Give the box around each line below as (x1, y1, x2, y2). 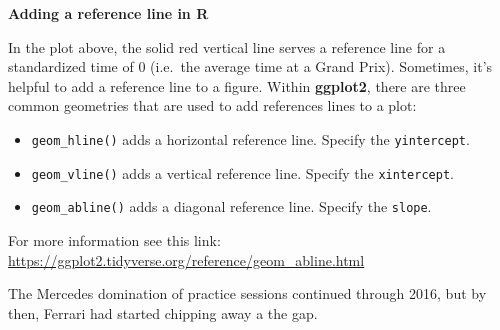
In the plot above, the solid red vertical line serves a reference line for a (8, 36, 446, 57)
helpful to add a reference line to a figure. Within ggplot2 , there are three (8, 75, 466, 96)
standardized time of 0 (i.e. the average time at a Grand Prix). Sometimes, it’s (8, 56, 493, 77)
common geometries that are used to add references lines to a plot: (8, 95, 417, 116)
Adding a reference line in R (8, 3, 209, 23)
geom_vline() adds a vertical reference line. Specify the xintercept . (31, 162, 454, 183)
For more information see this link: (8, 229, 221, 250)
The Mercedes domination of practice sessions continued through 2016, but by (8, 283, 487, 304)
